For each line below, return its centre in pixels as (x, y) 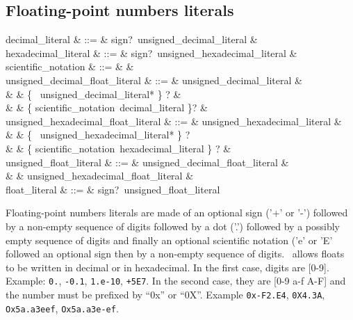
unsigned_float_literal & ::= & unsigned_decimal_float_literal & (147, 162)
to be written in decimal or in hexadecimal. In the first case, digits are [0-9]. (167, 267)
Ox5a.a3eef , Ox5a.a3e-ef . (62, 308)
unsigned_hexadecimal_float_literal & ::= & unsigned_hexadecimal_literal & (174, 121)
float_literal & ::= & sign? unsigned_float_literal (113, 189)
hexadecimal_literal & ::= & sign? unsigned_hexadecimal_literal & (151, 53)
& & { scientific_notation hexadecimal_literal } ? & (118, 148)
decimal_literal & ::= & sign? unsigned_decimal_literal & (132, 39)
